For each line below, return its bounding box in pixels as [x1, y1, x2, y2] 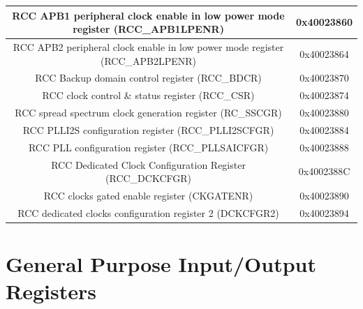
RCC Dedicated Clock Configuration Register [51, 157, 246, 172]
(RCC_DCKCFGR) [105, 171, 192, 186]
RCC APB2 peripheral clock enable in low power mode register [13, 39, 284, 54]
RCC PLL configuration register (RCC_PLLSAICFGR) [28, 140, 269, 154]
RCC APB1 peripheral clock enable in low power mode [12, 8, 285, 22]
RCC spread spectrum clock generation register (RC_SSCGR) [15, 105, 282, 120]
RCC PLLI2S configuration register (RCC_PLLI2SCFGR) [22, 122, 274, 137]
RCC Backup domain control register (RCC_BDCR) [35, 70, 262, 85]
